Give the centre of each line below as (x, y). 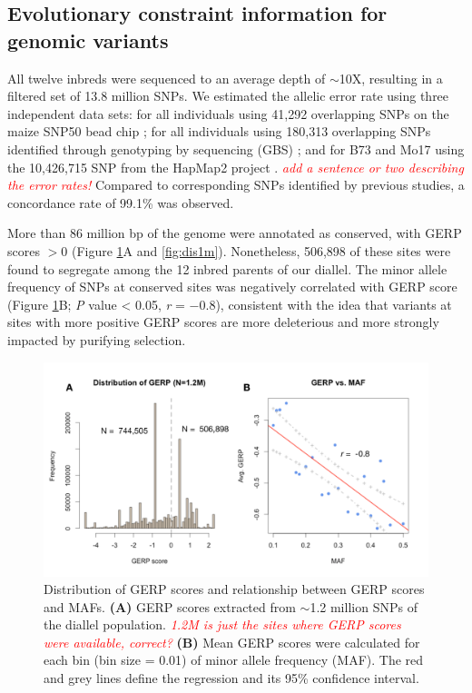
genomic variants (88, 40)
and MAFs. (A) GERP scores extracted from (170, 606)
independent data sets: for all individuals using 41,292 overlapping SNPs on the (228, 113)
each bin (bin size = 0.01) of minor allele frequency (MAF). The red (234, 660)
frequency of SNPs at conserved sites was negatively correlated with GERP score (232, 287)
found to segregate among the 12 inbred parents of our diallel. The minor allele (227, 268)
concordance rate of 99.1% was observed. (121, 202)
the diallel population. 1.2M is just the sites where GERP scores (222, 624)
